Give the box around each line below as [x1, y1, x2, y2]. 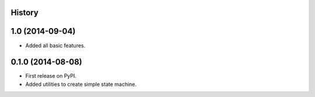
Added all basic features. [25, 41, 86, 49]
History [10, 8, 39, 18]
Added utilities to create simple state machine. [25, 81, 137, 88]
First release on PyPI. [25, 72, 77, 79]
